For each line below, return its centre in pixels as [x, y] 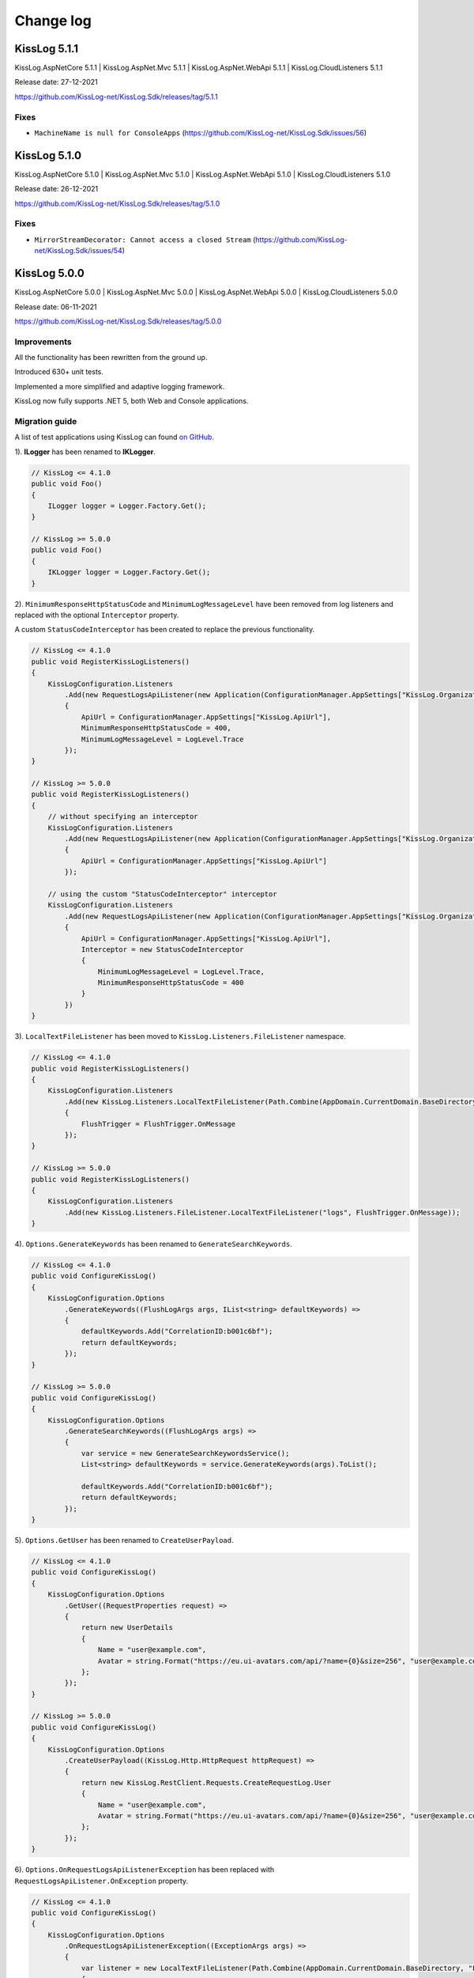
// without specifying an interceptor [123, 817]
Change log [53, 21]
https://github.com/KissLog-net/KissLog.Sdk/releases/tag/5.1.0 [117, 203]
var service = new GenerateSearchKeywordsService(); [185, 1453]
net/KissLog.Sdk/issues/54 [78, 251]
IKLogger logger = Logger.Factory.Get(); [129, 572]
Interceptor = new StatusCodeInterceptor [162, 949]
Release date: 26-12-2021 [56, 189]
